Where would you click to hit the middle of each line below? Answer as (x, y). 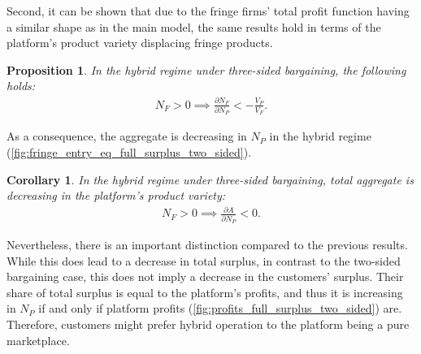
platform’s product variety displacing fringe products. (140, 43)
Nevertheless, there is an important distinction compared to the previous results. (207, 245)
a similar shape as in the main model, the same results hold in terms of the (194, 26)
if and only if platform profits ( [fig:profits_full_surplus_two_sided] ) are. (220, 308)
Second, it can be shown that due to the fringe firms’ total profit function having (208, 11)
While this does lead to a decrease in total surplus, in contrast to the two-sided (204, 260)
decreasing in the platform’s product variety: (116, 195)
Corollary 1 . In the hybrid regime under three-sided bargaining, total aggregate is (210, 179)
